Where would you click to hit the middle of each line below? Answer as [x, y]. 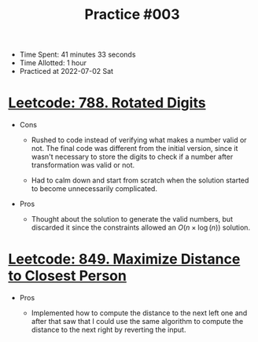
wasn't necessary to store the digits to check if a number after [132, 157]
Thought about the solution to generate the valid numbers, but [132, 219]
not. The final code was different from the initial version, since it [135, 149]
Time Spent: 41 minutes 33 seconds [77, 55]
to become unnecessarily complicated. [94, 189]
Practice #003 [132, 15]
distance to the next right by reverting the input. [109, 330]
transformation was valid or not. [83, 165]
